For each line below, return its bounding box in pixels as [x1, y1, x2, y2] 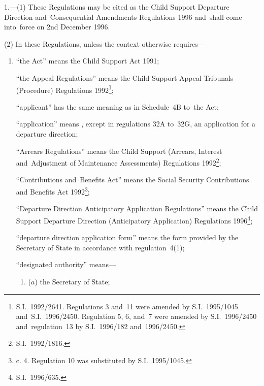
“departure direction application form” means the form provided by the [16, 232, 239, 243]
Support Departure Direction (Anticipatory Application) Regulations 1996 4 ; [16, 213, 253, 226]
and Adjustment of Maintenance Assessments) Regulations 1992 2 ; [16, 156, 221, 168]
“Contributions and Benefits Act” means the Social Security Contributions [16, 174, 249, 185]
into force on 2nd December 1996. [4, 21, 110, 32]
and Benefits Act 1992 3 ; [16, 185, 90, 197]
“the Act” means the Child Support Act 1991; [16, 55, 159, 66]
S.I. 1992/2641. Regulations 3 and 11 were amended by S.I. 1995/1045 [16, 301, 238, 311]
